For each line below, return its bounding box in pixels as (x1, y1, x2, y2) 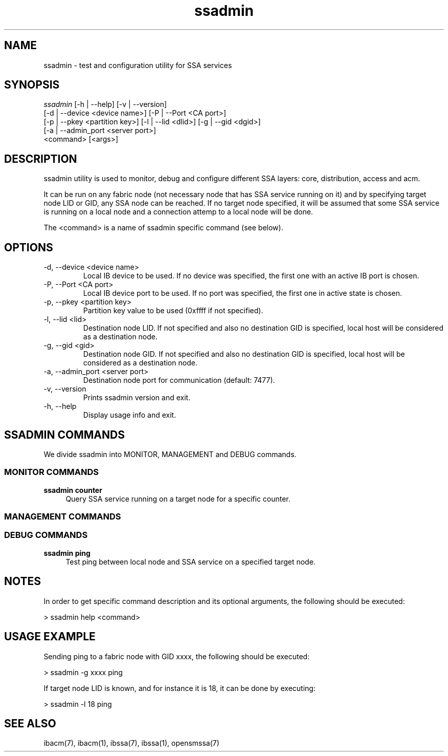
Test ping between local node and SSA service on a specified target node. (65, 557, 316, 566)
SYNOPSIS (4, 78, 60, 92)
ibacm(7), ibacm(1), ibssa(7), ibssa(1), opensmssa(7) (43, 739, 219, 748)
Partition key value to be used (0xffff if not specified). (83, 306, 263, 315)
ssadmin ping (43, 548, 91, 557)
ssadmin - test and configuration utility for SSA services (43, 60, 232, 70)
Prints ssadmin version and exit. (83, 393, 191, 402)
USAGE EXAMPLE (4, 630, 96, 643)
